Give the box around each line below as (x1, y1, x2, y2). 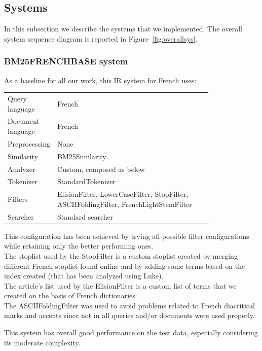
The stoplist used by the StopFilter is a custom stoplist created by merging (4, 250, 238, 261)
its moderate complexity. (4, 337, 81, 347)
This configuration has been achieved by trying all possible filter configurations (4, 230, 249, 241)
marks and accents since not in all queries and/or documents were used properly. (4, 310, 255, 321)
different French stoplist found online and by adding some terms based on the (4, 260, 245, 271)
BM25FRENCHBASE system (4, 55, 128, 67)
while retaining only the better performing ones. (4, 240, 154, 251)
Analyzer (8, 163, 35, 174)
